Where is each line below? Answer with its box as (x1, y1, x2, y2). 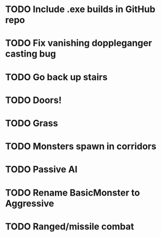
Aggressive (5, 198, 54, 209)
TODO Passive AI (5, 164, 78, 175)
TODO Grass (5, 117, 58, 129)
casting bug (5, 48, 56, 60)
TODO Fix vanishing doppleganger (5, 37, 152, 49)
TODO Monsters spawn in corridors (5, 140, 157, 152)
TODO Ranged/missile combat (5, 221, 134, 232)
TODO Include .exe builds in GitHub (5, 4, 155, 15)
